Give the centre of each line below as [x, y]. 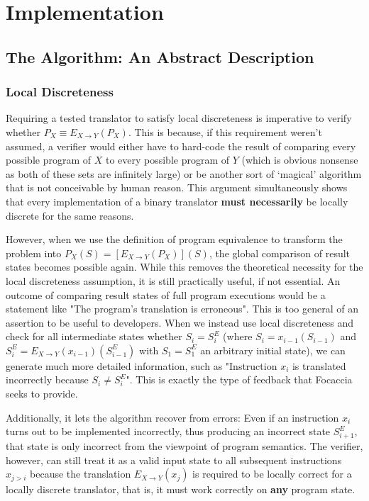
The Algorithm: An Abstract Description [160, 56]
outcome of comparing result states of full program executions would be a [166, 294]
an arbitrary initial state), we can [273, 350]
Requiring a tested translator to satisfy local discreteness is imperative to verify [179, 118]
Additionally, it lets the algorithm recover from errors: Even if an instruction [172, 417]
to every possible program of [167, 160]
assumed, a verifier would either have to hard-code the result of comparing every [181, 146]
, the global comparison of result [280, 253]
